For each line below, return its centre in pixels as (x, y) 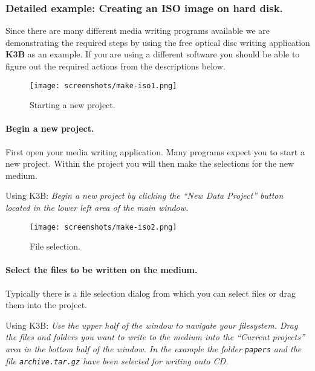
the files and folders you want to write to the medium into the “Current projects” (155, 337)
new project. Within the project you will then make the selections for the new (150, 163)
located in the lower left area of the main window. (97, 208)
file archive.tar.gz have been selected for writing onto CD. (117, 360)
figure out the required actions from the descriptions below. (115, 66)
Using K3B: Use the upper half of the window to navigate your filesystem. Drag (152, 325)
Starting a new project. (73, 105)
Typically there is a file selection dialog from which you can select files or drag (151, 293)
